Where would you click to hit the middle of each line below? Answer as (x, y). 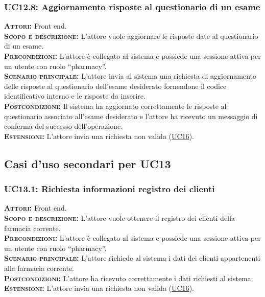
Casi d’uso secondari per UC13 (88, 163)
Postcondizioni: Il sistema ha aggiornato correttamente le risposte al (115, 106)
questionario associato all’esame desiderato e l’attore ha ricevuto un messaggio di (131, 116)
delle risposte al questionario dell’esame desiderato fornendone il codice (115, 86)
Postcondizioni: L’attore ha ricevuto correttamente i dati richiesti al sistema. (129, 278)
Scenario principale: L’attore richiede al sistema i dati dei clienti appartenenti (132, 258)
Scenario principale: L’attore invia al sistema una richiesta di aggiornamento (130, 76)
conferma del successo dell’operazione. (64, 126)
